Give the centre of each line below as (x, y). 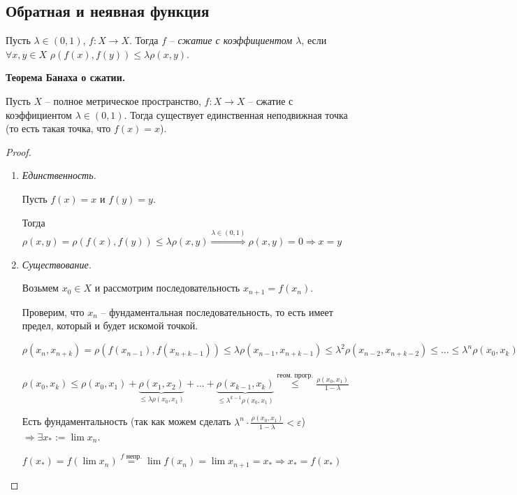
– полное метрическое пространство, (123, 100)
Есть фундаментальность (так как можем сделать (126, 421)
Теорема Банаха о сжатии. (66, 77)
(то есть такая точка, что (58, 128)
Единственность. (59, 175)
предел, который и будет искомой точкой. (110, 325)
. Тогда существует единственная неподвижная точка (236, 114)
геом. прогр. (295, 375)
